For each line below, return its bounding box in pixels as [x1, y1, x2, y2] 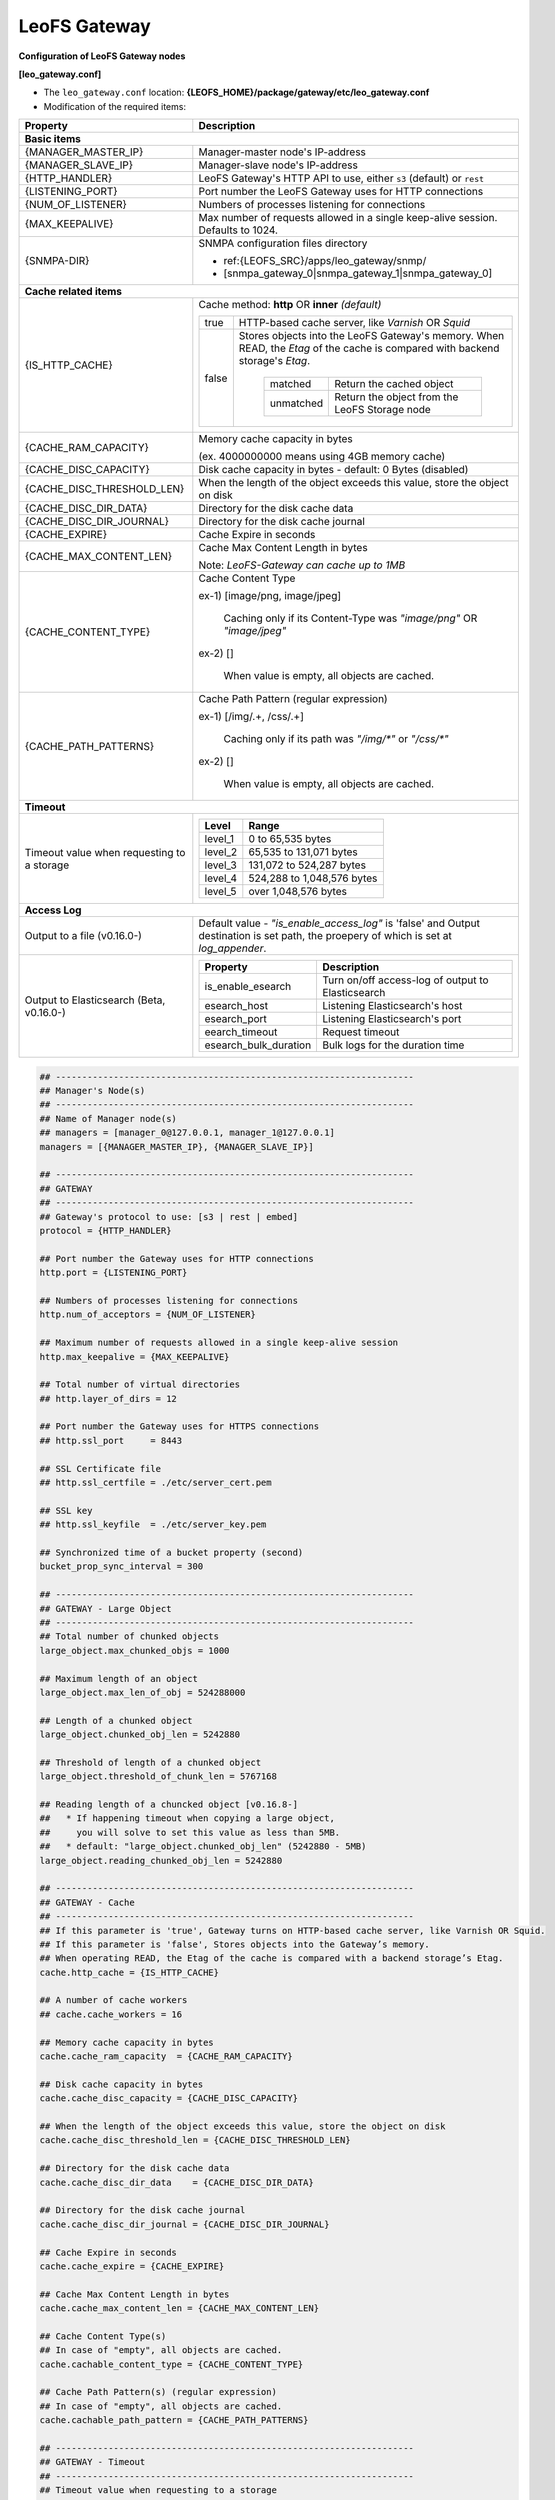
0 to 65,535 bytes [248, 832, 332, 846]
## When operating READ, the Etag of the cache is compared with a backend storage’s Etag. [39, 1953, 504, 1964]
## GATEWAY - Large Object [39, 1603, 172, 1614]
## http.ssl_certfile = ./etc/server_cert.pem [39, 1477, 272, 1489]
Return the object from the [334, 390, 459, 404]
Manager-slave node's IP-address [198, 158, 359, 172]
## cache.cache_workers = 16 [39, 2008, 183, 2020]
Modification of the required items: [43, 100, 187, 112]
